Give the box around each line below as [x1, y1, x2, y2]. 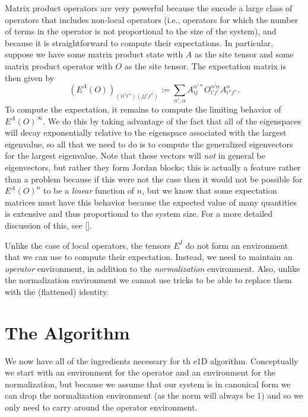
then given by [5, 71, 55, 84]
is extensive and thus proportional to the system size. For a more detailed [5, 207, 273, 220]
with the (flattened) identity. [5, 285, 109, 297]
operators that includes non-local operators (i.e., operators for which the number [5, 13, 299, 25]
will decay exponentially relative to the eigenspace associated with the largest [5, 126, 287, 139]
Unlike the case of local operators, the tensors [5, 239, 171, 251]
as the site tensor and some [195, 48, 294, 60]
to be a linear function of [43, 184, 135, 197]
